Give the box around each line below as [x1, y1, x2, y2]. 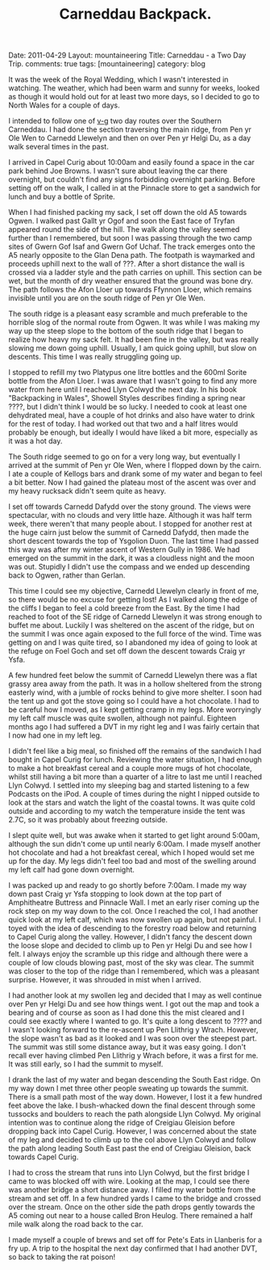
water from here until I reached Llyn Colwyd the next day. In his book [8, 385, 238, 394]
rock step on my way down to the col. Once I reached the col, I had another [8, 906, 259, 916]
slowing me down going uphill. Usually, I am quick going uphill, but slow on [8, 343, 257, 353]
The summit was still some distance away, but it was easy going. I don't [8, 1042, 247, 1052]
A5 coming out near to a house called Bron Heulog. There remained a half [8, 1211, 253, 1221]
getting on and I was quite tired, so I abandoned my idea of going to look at [8, 637, 258, 647]
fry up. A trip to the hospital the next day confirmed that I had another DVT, [8, 1243, 258, 1253]
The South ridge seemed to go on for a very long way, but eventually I [8, 452, 240, 461]
